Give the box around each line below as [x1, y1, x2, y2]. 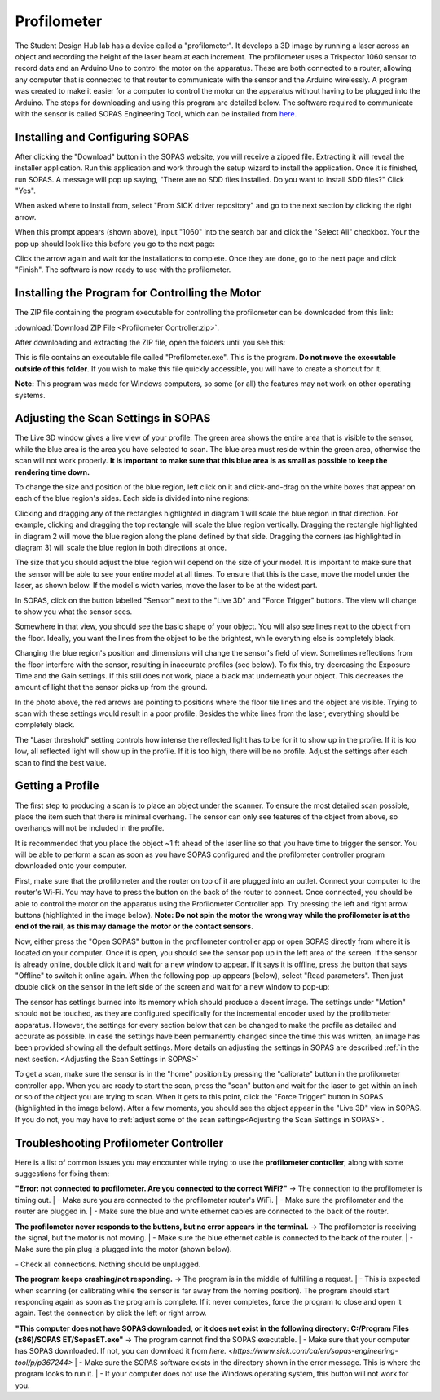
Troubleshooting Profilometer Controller [15, 1136, 224, 1150]
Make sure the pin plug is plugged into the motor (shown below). [15, 1244, 232, 1254]
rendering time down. [15, 467, 90, 476]
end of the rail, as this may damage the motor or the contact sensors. [15, 921, 254, 932]
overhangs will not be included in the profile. [15, 823, 165, 833]
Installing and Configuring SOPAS [15, 130, 190, 144]
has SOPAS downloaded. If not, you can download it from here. [15, 1346, 227, 1356]
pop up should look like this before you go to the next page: [15, 239, 215, 248]
